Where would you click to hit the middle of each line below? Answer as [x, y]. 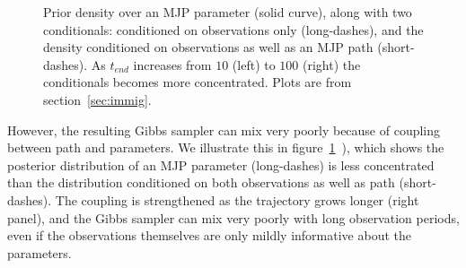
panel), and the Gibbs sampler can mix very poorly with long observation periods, [233, 217]
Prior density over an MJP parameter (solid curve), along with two [228, 12]
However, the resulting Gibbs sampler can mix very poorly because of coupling [224, 130]
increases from [172, 64]
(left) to [254, 64]
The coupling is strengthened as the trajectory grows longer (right [237, 199]
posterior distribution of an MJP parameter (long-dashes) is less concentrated [221, 164]
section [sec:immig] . [97, 99]
